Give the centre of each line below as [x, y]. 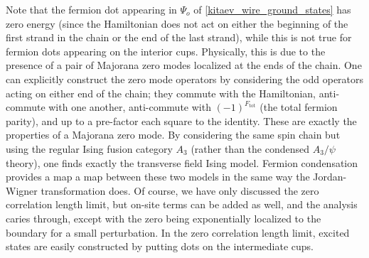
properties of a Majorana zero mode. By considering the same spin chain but [173, 135]
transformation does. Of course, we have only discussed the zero [180, 190]
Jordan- [330, 177]
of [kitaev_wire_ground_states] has [272, 9]
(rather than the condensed [250, 148]
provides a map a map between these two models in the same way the [158, 177]
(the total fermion [299, 107]
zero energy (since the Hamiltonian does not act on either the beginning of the [177, 23]
